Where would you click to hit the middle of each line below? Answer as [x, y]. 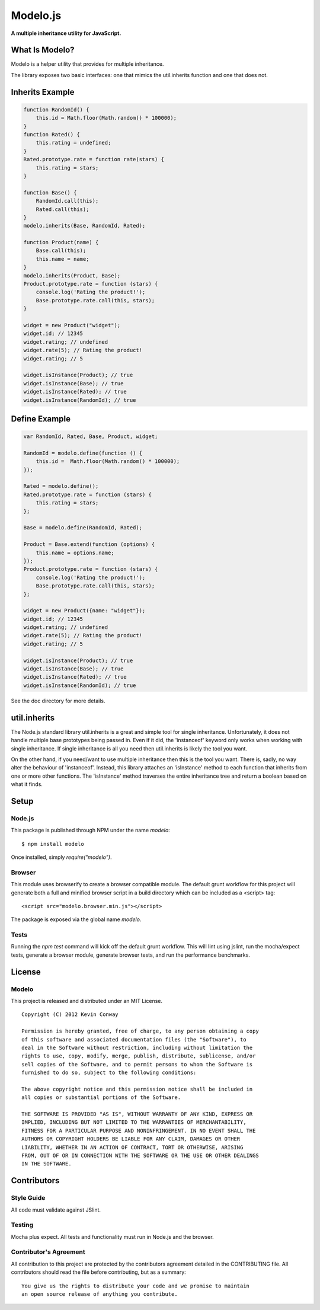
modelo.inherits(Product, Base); [72, 275]
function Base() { [50, 192]
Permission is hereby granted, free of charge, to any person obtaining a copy [140, 1031]
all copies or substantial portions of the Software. [101, 1097]
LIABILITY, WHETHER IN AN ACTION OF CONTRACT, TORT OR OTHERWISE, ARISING [132, 1147]
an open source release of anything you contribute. [100, 1294]
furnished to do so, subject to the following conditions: [109, 1073]
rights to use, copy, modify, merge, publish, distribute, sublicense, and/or [139, 1056]
